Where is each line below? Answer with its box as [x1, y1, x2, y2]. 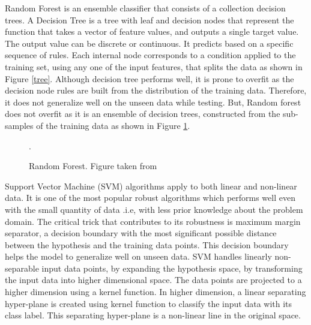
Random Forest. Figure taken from [29, 160, 157, 172]
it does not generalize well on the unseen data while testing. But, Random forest [5, 95, 301, 108]
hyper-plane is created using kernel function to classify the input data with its [5, 297, 292, 309]
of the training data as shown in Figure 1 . [36, 119, 190, 131]
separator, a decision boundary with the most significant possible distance [5, 227, 277, 239]
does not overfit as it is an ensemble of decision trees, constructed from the [5, 107, 280, 120]
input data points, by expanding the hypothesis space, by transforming [41, 261, 303, 274]
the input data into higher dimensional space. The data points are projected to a [5, 273, 302, 286]
